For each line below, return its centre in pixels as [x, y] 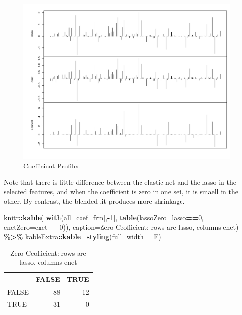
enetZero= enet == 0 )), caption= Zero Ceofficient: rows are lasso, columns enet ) [121, 227]
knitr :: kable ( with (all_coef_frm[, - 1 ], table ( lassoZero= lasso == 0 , [104, 217]
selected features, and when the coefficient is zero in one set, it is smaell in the [121, 191]
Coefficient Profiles [51, 165]
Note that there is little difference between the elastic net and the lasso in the [120, 182]
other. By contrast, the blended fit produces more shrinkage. [94, 201]
